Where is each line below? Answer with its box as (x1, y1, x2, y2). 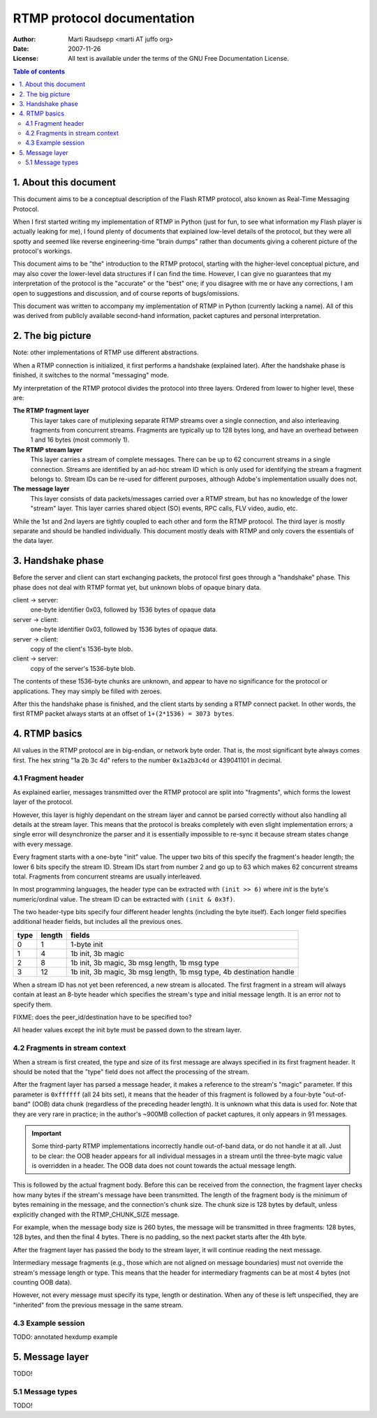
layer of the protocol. (13, 797, 73, 806)
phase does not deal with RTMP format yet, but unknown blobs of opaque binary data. (13, 583, 262, 591)
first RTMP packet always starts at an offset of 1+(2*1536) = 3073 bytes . (13, 709, 235, 718)
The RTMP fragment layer (13, 406, 89, 415)
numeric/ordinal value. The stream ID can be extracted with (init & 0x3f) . (13, 895, 235, 903)
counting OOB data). (13, 1278, 73, 1286)
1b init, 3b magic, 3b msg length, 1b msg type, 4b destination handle (70, 967, 295, 976)
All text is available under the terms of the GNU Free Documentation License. (68, 55, 289, 63)
